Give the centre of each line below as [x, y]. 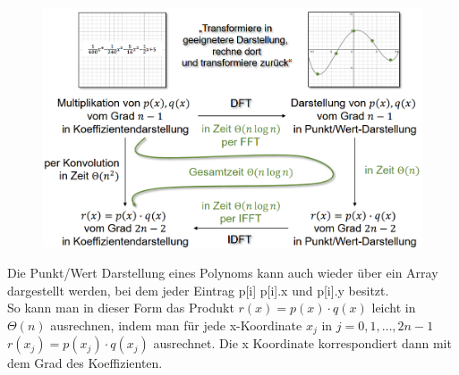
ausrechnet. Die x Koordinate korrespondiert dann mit [302, 343]
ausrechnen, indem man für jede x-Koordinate [176, 325]
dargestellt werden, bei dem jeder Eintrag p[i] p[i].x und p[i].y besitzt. [198, 290]
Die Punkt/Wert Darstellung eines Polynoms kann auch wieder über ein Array [223, 273]
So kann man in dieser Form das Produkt [121, 308]
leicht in [394, 308]
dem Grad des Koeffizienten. [85, 363]
